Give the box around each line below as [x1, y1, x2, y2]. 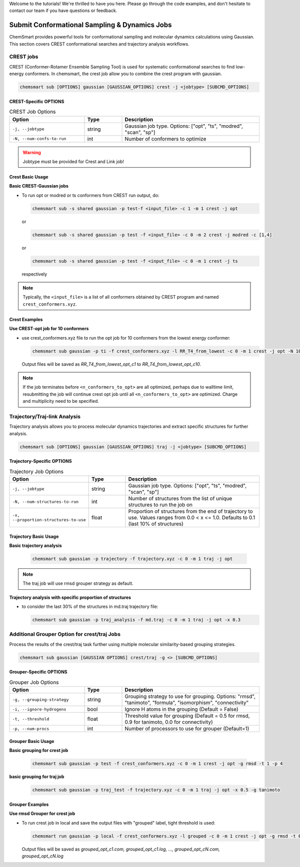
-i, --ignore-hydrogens [12, 706, 66, 712]
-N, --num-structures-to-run [12, 499, 79, 504]
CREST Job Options [9, 108, 56, 115]
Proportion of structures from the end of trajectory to [128, 508, 253, 515]
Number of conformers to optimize [124, 135, 206, 142]
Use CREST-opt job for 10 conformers [9, 326, 89, 332]
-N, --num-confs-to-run [12, 136, 66, 142]
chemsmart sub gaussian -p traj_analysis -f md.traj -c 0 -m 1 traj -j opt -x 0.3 [32, 617, 241, 623]
